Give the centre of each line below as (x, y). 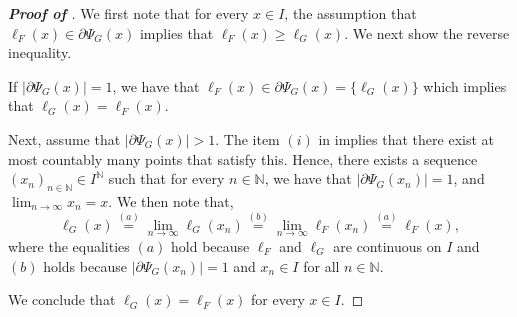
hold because (210, 245)
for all (321, 265)
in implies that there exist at (406, 138)
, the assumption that (350, 13)
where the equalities (69, 245)
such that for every (166, 178)
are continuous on (387, 245)
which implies (465, 85)
